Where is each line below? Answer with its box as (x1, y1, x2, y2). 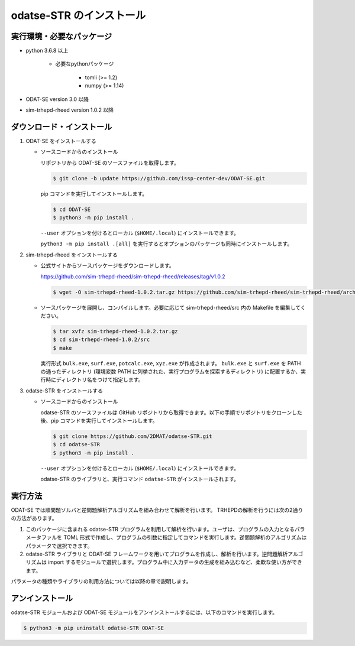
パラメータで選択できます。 (25, 542, 93, 549)
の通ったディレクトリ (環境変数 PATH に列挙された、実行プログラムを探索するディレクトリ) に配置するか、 (40, 368, 301, 375)
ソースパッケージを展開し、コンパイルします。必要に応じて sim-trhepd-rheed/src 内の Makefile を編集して (40, 304, 301, 311)
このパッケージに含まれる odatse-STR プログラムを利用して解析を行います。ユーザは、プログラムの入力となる (25, 525, 295, 533)
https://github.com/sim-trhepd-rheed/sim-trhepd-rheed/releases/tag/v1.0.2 (40, 272, 225, 280)
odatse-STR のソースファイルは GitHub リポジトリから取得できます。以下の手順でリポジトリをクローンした (40, 408, 302, 416)
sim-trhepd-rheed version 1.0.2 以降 (25, 106, 114, 113)
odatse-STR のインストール (11, 9, 146, 22)
